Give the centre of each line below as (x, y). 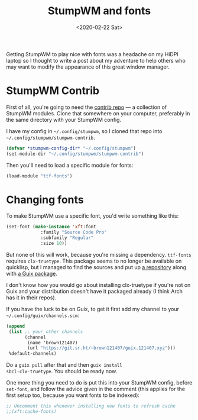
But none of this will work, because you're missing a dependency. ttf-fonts (99, 254)
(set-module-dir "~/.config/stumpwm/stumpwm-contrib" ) (75, 154)
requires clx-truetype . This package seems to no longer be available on (94, 261)
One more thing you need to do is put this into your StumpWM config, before (99, 383)
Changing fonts (45, 200)
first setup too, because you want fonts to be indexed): (73, 395)
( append (16, 326)
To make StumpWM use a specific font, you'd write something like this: (92, 216)
